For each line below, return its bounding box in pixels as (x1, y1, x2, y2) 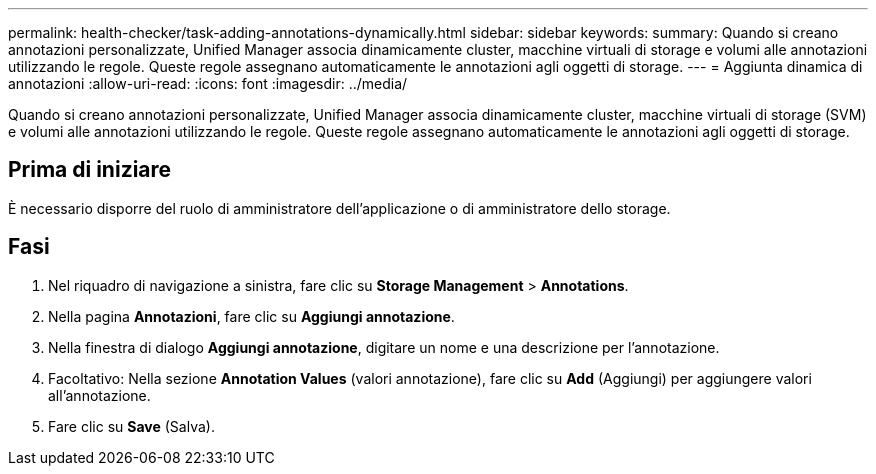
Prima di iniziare (8, 157, 172, 183)
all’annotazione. (48, 386, 151, 404)
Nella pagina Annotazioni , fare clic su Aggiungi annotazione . (48, 307, 455, 325)
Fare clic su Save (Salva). (48, 417, 215, 435)
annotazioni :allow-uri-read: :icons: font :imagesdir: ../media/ (8, 75, 408, 92)
